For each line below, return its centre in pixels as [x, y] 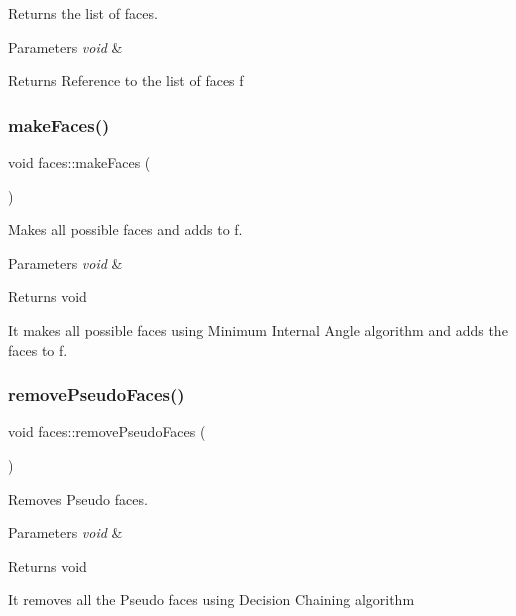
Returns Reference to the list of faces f [126, 80]
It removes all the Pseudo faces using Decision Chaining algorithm [211, 599]
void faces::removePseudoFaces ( [107, 431]
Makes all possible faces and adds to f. [125, 229]
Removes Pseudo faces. [78, 498]
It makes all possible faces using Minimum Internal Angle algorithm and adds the [258, 329]
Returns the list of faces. [83, 13]
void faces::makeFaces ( [79, 162]
